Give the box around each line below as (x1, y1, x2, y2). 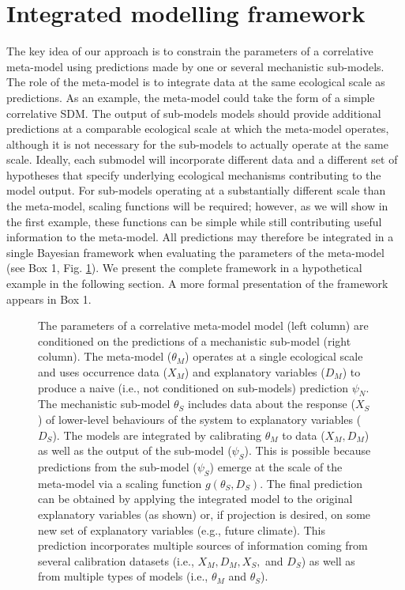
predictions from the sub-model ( (38, 458, 197, 475)
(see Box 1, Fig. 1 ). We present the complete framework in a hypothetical (6, 259, 362, 276)
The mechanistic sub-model (38, 395, 171, 412)
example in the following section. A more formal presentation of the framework (6, 275, 388, 292)
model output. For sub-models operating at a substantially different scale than (6, 182, 386, 199)
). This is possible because (244, 442, 371, 459)
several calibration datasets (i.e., (38, 552, 194, 569)
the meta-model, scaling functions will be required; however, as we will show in (6, 198, 388, 214)
